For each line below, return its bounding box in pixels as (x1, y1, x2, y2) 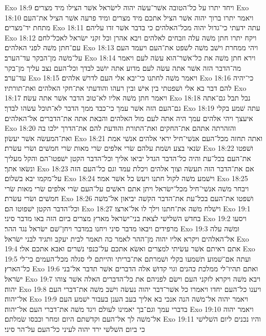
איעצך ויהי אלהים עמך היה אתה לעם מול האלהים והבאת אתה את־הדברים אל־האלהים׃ (5, 112, 253, 123)
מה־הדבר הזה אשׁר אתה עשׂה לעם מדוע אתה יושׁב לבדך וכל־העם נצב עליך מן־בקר (5, 62, 241, 73)
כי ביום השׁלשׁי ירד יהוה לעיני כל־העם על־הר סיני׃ (5, 324, 145, 334)
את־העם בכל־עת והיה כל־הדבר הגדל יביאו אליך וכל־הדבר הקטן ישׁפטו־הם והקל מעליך (5, 152, 251, 163)
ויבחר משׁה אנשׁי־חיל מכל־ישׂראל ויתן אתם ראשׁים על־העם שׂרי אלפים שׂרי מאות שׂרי (5, 183, 249, 193)
